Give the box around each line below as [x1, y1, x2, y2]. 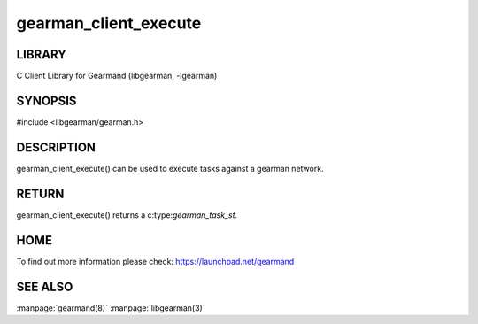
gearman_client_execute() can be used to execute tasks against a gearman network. [16, 163, 324, 174]
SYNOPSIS [16, 93, 77, 108]
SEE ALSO [16, 279, 73, 294]
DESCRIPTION [16, 140, 96, 155]
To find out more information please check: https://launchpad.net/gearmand [16, 256, 295, 266]
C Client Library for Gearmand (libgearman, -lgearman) [16, 71, 218, 81]
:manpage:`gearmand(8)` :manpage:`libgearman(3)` [16, 302, 205, 313]
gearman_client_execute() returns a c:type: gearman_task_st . [16, 209, 238, 220]
